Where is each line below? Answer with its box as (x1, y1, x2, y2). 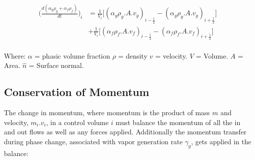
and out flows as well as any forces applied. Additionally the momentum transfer (4, 127, 247, 137)
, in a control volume (46, 117, 109, 127)
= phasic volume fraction (34, 50, 111, 61)
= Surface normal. (28, 60, 84, 70)
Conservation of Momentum (4, 84, 149, 99)
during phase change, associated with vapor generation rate (4, 136, 183, 146)
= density (118, 50, 147, 61)
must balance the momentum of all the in (115, 117, 241, 127)
